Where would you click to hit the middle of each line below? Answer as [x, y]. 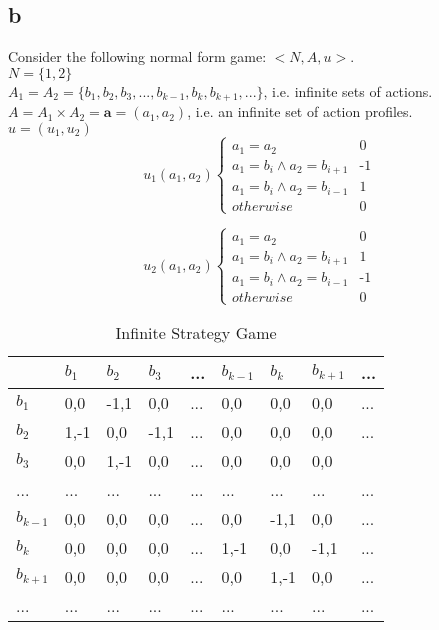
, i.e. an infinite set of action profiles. [300, 111]
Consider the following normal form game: [137, 56]
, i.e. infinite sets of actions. [348, 90]
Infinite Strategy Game [196, 332]
